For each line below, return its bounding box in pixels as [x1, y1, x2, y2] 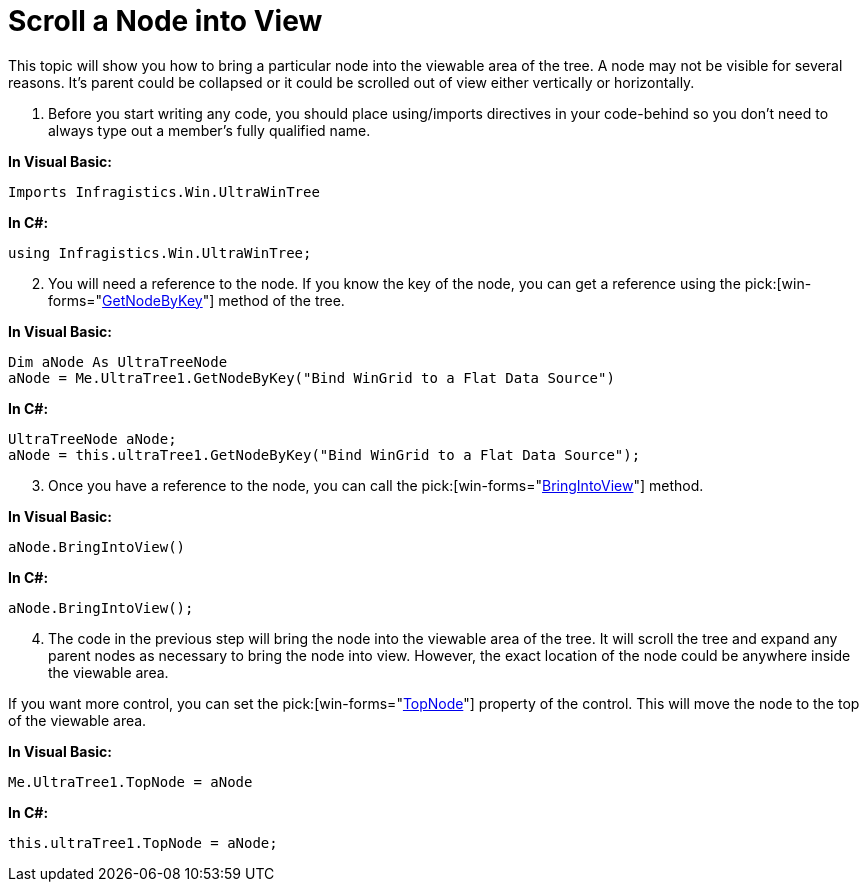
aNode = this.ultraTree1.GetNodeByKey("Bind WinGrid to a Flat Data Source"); [8, 446, 641, 463]
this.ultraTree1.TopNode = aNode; [8, 834, 278, 851]
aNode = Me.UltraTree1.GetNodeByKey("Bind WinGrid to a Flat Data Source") [8, 369, 615, 386]
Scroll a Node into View [8, 4, 323, 38]
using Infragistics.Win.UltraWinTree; [8, 244, 312, 261]
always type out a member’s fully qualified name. [48, 121, 371, 139]
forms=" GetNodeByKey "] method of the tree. [48, 291, 345, 309]
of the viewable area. [8, 711, 147, 729]
